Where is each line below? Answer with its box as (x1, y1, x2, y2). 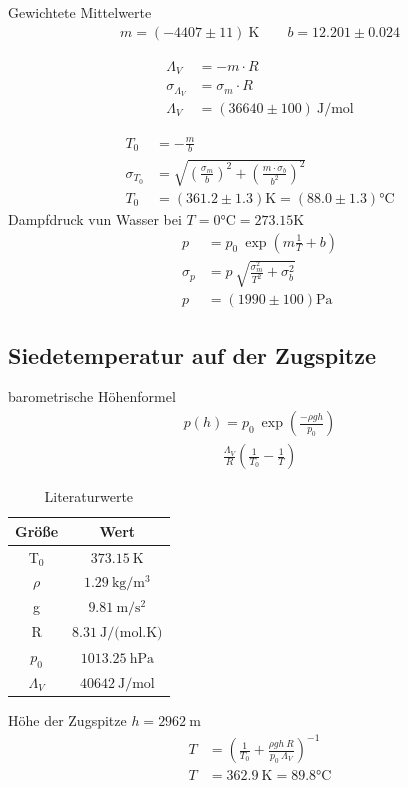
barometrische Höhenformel (8, 386, 176, 407)
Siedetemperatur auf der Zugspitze (8, 339, 377, 370)
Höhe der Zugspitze (8, 710, 127, 731)
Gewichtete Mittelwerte (8, 2, 152, 22)
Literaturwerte (44, 486, 134, 507)
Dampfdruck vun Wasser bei (8, 209, 182, 230)
